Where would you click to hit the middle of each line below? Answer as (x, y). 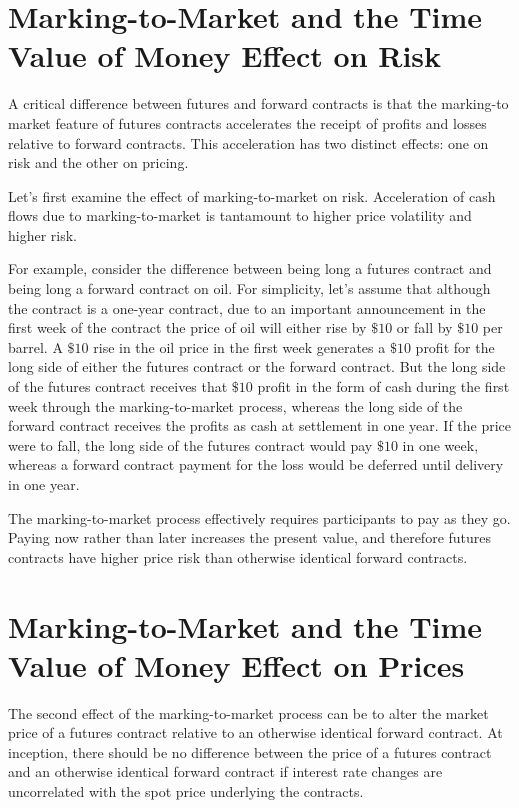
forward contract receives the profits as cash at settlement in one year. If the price (260, 425)
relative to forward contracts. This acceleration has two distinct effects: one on (248, 142)
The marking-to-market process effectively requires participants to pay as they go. (259, 517)
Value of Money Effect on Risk (225, 55)
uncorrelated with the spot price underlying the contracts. (186, 791)
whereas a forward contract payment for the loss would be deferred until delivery (256, 464)
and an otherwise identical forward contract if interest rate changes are (225, 771)
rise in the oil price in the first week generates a (239, 346)
